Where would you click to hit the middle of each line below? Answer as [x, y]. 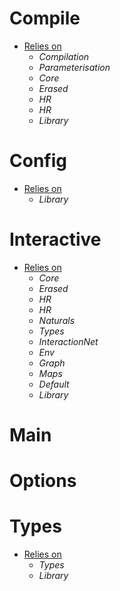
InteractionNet [68, 341]
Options [43, 481]
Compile [45, 18]
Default [54, 384]
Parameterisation [74, 67]
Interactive [55, 239]
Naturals [57, 320]
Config [38, 161]
